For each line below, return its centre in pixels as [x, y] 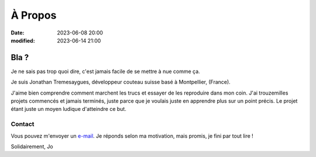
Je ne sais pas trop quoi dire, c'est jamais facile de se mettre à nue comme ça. [105, 71]
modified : [23, 40]
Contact [23, 124]
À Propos [34, 15]
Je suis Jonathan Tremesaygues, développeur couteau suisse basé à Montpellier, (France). [121, 82]
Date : [18, 33]
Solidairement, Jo [32, 146]
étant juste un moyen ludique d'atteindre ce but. [69, 109]
